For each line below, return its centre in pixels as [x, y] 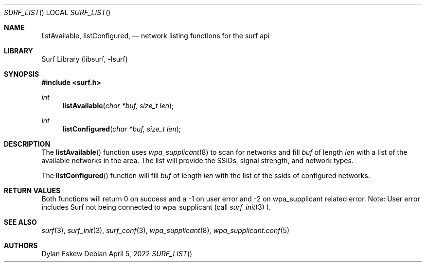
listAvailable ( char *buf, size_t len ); [118, 106]
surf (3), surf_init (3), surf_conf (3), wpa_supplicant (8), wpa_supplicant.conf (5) [166, 230]
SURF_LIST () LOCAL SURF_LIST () [57, 12]
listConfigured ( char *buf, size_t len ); [122, 129]
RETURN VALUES [32, 191]
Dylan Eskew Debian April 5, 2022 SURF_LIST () [117, 254]
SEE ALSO [20, 222]
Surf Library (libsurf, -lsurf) [85, 59]
